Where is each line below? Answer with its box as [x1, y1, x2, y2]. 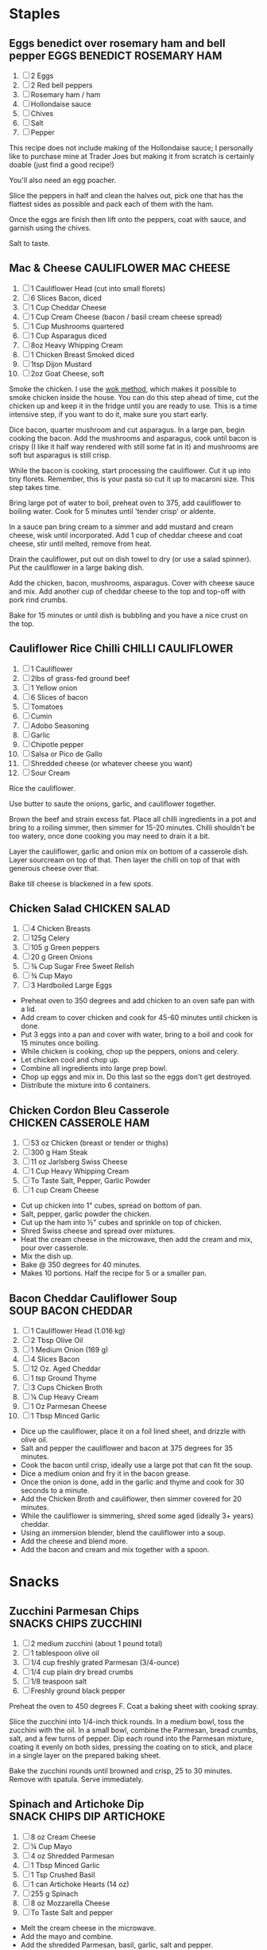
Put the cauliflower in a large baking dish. [9, 562, 145, 572]
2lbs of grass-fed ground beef [30, 673, 130, 683]
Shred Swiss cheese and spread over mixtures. [20, 1226, 176, 1236]
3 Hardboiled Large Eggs [30, 980, 113, 991]
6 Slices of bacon [30, 692, 88, 702]
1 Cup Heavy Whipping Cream [30, 1166, 130, 1176]
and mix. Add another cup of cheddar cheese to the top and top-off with [9, 586, 246, 596]
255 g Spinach [30, 1889, 79, 1898]
